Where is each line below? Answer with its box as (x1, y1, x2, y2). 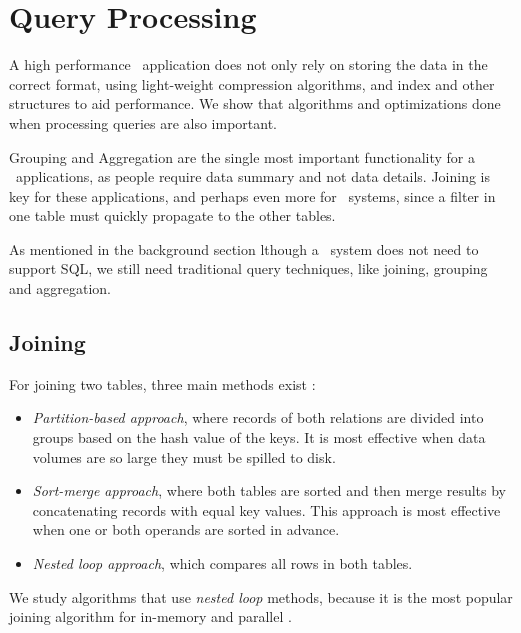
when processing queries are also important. (9, 112, 278, 133)
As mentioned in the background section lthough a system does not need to (9, 238, 479, 259)
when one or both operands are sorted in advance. (32, 519, 340, 540)
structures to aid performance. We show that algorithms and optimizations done (9, 93, 501, 114)
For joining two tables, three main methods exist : (9, 373, 316, 394)
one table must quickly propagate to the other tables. (9, 205, 336, 226)
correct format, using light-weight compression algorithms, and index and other (9, 73, 495, 94)
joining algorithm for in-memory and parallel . (9, 606, 292, 627)
